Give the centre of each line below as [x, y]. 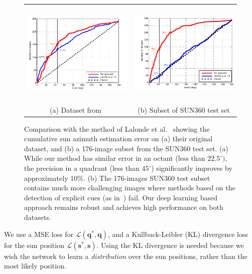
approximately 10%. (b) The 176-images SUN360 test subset [117, 178]
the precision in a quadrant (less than [82, 168]
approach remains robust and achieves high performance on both [124, 207]
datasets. [38, 217]
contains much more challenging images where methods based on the [130, 188]
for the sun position [34, 245]
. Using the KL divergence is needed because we [170, 245]
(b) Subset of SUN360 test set [184, 109]
